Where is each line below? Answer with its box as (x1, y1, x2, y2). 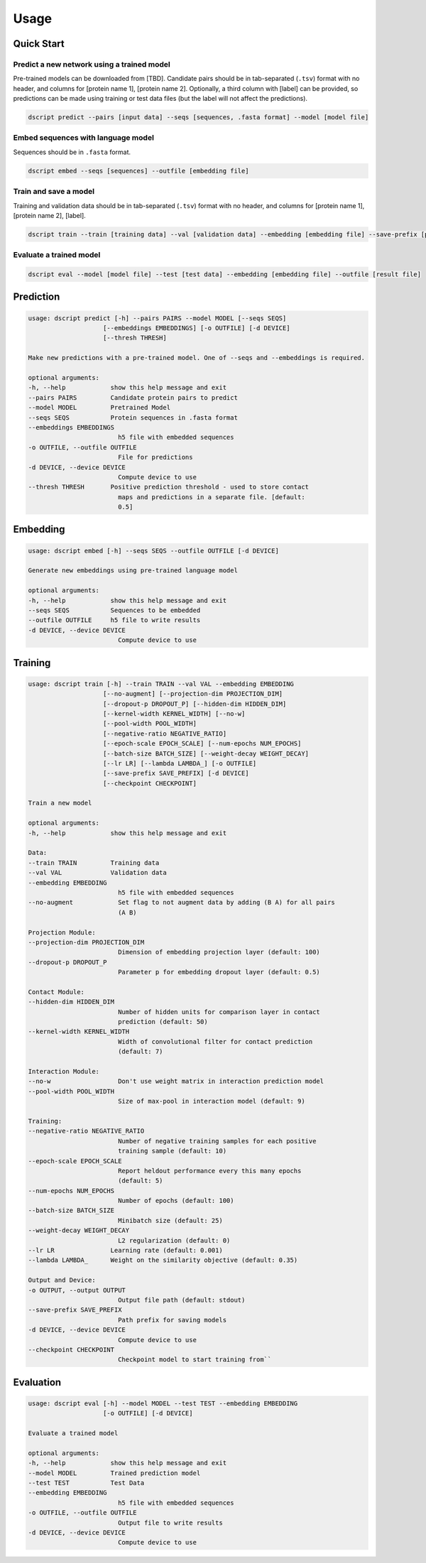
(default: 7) (117, 1047, 163, 1056)
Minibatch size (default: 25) (117, 1216, 223, 1224)
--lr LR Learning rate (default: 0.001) (28, 1246, 223, 1255)
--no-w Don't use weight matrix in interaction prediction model (28, 1077, 324, 1086)
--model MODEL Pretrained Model (28, 403, 170, 412)
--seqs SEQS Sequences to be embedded (28, 606, 201, 614)
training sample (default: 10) (117, 1147, 227, 1155)
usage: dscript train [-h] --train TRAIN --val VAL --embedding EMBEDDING (28, 680, 295, 688)
